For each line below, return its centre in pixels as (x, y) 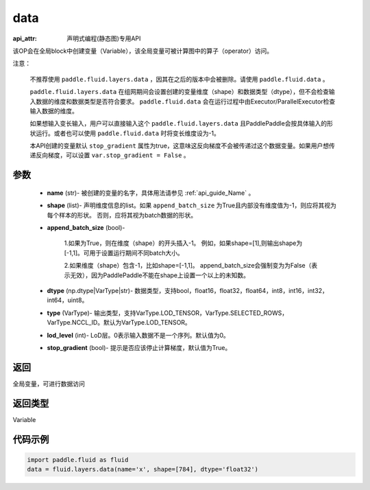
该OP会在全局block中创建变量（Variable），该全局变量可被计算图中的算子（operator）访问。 (143, 51)
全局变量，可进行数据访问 (49, 384)
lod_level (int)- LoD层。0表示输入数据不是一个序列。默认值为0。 (138, 335)
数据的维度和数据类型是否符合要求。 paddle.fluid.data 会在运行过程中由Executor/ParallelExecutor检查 (185, 101)
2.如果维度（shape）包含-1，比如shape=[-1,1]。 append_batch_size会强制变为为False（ (188, 266)
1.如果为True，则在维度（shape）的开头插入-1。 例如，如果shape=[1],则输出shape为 (183, 243)
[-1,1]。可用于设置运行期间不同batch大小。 (124, 253)
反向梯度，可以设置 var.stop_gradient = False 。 (112, 155)
